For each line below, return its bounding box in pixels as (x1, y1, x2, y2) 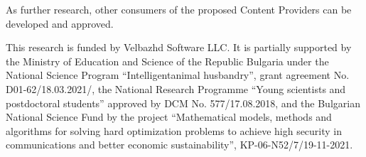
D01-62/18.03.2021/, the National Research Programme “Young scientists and (6, 81, 346, 96)
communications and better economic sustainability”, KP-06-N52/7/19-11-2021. (6, 137, 353, 152)
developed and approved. (6, 16, 114, 31)
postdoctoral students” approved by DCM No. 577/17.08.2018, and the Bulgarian (6, 95, 360, 110)
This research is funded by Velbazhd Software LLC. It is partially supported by (6, 40, 352, 55)
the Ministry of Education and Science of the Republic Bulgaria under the (6, 53, 329, 68)
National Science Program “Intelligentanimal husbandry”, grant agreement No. (6, 67, 350, 82)
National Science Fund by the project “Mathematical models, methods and (6, 109, 332, 124)
